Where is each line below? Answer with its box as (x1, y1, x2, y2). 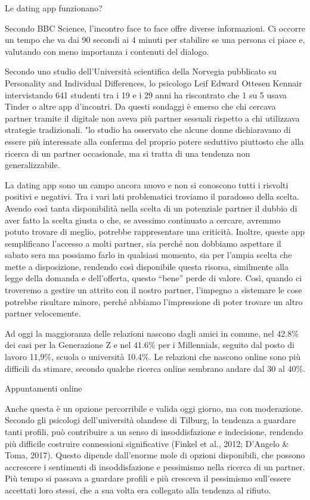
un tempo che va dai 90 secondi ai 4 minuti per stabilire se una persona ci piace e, (5, 33, 305, 46)
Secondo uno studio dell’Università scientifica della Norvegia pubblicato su (5, 65, 277, 77)
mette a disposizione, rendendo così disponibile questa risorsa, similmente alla (5, 260, 289, 272)
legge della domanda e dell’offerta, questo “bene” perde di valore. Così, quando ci (5, 272, 302, 284)
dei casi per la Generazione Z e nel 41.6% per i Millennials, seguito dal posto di (5, 338, 294, 351)
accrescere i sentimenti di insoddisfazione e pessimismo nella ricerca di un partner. (5, 460, 305, 473)
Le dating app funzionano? (5, 2, 103, 14)
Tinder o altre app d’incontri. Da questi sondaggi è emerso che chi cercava (5, 100, 276, 113)
